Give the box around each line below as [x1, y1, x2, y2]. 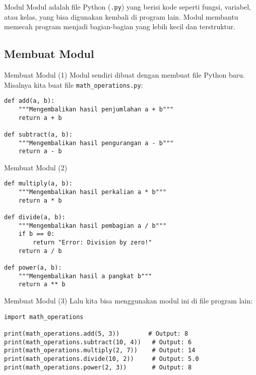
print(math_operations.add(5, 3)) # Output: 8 [4, 330, 188, 337]
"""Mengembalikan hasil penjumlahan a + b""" [18, 105, 174, 113]
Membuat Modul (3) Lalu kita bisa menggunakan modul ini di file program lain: [4, 295, 253, 306]
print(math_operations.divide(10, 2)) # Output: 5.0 [4, 355, 199, 362]
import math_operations [4, 313, 84, 321]
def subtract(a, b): [4, 131, 73, 138]
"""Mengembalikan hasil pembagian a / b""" [18, 222, 167, 229]
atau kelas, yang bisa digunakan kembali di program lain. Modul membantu [4, 11, 238, 22]
